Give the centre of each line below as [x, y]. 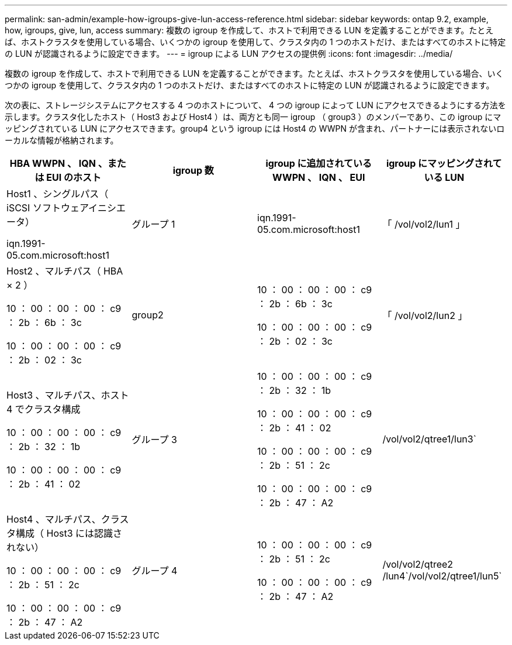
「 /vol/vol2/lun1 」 [424, 224]
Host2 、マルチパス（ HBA [65, 271]
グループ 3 [154, 440]
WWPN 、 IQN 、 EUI [319, 177]
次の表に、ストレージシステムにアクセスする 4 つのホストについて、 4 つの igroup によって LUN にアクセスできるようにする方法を [255, 105]
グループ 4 [155, 571]
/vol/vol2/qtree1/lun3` [429, 439]
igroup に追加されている [319, 163]
